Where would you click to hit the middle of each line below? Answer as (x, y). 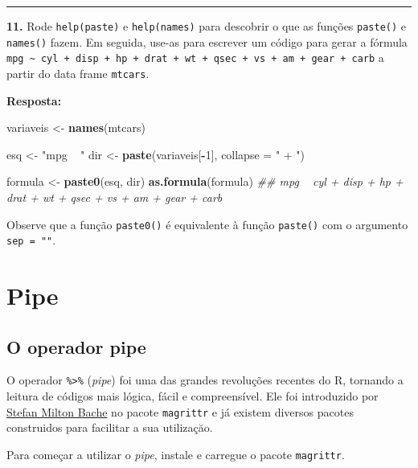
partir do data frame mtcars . (78, 73)
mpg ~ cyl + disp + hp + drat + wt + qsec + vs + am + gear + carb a (195, 57)
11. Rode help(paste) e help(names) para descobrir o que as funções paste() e (207, 26)
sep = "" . (31, 240)
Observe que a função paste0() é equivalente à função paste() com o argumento (207, 224)
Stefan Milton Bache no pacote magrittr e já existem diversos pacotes (180, 411)
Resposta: (34, 100)
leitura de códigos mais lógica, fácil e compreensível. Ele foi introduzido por (193, 396)
